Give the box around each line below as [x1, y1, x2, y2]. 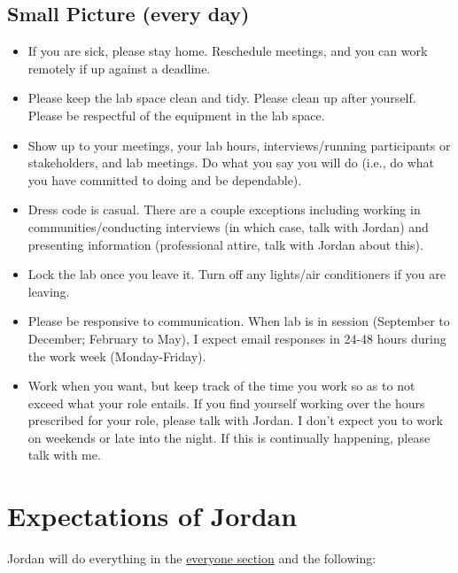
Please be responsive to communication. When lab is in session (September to [27, 312, 450, 330]
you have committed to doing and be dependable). [27, 170, 302, 189]
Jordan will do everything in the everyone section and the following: [7, 549, 376, 568]
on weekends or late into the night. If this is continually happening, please [27, 428, 431, 446]
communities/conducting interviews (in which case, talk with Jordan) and [27, 217, 429, 236]
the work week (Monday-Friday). [27, 346, 206, 365]
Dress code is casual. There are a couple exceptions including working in [27, 200, 421, 219]
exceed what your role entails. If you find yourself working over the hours [27, 393, 425, 412]
